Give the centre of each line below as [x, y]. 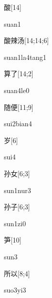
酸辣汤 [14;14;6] [26, 40]
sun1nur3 [17, 190]
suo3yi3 [15, 290]
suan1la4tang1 [25, 57]
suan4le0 [17, 90]
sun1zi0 [15, 223]
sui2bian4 [18, 124]
